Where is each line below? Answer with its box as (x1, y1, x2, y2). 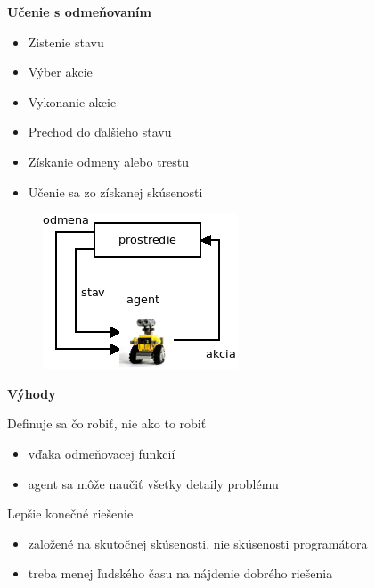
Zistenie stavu (28, 32, 104, 51)
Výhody (7, 384, 56, 402)
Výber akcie (28, 62, 93, 81)
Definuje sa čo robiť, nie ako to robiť (7, 414, 207, 433)
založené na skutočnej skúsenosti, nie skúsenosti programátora (28, 534, 368, 552)
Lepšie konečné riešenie (7, 504, 134, 523)
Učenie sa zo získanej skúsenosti (28, 182, 203, 201)
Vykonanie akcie (28, 92, 117, 111)
